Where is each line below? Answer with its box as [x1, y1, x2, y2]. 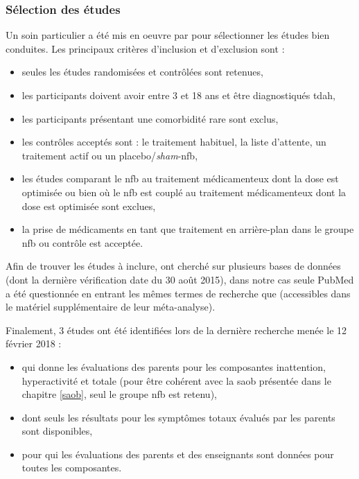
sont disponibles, [21, 424, 93, 438]
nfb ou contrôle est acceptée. [21, 235, 143, 250]
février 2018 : [6, 336, 62, 351]
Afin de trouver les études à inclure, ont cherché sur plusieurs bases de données [6, 259, 341, 273]
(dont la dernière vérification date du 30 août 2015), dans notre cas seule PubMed [6, 272, 354, 286]
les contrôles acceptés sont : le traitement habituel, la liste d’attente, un [21, 134, 326, 149]
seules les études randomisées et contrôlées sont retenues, [21, 64, 263, 79]
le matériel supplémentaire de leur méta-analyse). [6, 299, 216, 314]
